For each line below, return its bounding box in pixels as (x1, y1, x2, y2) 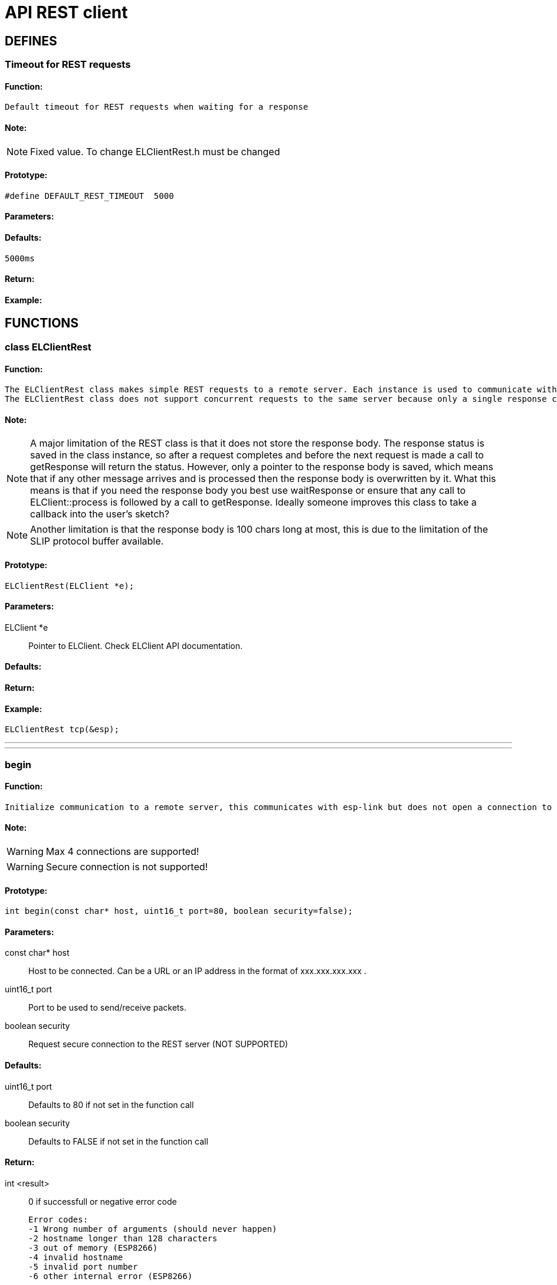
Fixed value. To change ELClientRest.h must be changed (30, 145, 280, 158)
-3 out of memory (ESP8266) (28, 1243, 158, 1253)
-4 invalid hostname (28, 1252, 123, 1262)
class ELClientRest (5, 340, 91, 353)
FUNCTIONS (5, 316, 79, 331)
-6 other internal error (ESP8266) (28, 1271, 193, 1281)
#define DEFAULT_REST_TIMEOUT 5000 (5, 191, 174, 201)
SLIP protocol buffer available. (30, 535, 164, 548)
